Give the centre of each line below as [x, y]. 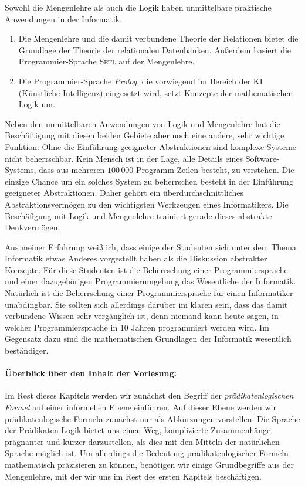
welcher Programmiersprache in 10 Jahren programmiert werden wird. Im [137, 327]
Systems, [21, 170]
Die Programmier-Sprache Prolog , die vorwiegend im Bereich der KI [140, 81]
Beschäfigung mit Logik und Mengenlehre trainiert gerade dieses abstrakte [138, 215]
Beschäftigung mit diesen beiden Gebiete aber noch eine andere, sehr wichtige [145, 135]
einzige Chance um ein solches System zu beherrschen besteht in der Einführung [149, 181]
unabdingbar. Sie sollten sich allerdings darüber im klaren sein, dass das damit [146, 304]
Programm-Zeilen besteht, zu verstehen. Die [215, 170]
